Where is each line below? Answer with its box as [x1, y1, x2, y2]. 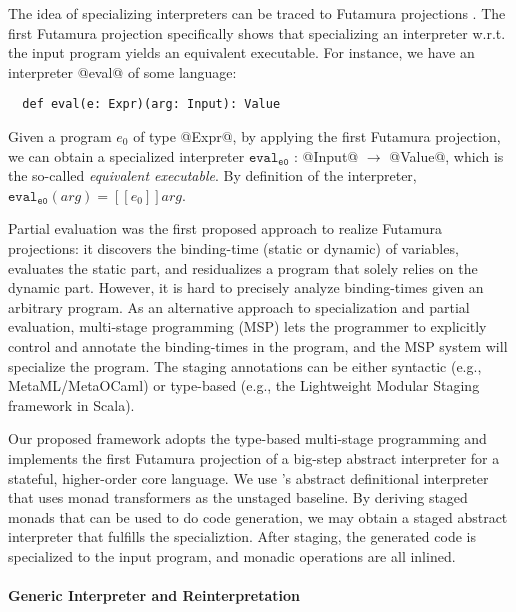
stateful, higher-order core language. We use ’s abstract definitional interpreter [8, 467, 489, 488]
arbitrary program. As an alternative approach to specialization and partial [8, 296, 470, 317]
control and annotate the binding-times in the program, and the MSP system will [8, 335, 508, 356]
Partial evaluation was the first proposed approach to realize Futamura [8, 218, 443, 239]
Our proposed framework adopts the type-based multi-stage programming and [8, 428, 487, 449]
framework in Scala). [8, 394, 135, 415]
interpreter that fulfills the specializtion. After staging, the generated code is [8, 526, 476, 547]
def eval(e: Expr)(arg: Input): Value [22, 97, 281, 112]
